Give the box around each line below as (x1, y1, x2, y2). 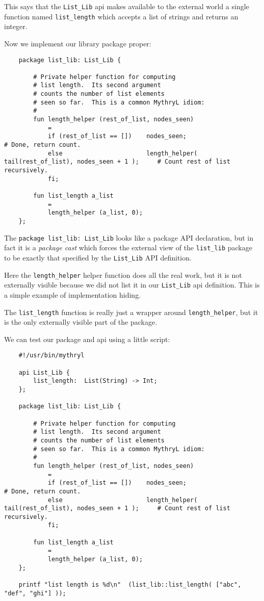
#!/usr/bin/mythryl (18, 352, 85, 359)
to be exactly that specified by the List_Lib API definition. (4, 252, 192, 263)
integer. (4, 21, 28, 32)
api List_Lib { (18, 369, 70, 376)
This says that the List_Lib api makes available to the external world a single (4, 1, 249, 11)
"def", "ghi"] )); (4, 589, 66, 597)
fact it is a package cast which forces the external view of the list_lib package (4, 242, 252, 253)
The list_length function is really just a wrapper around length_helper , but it (4, 306, 258, 317)
